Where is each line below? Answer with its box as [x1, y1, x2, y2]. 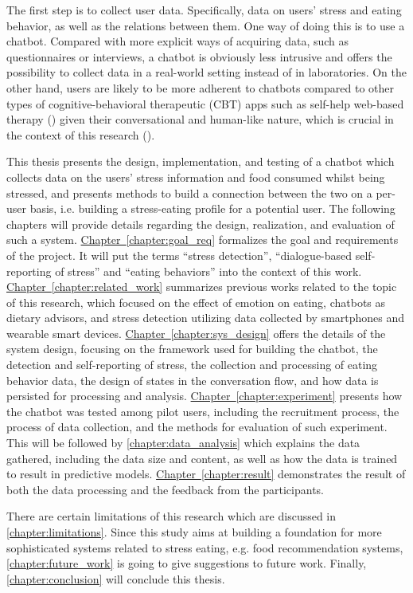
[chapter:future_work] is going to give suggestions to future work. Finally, [6, 555, 367, 571]
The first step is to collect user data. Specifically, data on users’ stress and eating [6, 2, 402, 18]
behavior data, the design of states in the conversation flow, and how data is [6, 371, 379, 388]
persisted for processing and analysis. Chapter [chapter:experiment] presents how [6, 387, 403, 404]
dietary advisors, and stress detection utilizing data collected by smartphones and [6, 309, 405, 326]
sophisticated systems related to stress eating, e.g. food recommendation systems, [6, 539, 403, 556]
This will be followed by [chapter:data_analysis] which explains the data [6, 434, 360, 451]
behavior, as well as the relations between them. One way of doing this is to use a [6, 17, 405, 33]
